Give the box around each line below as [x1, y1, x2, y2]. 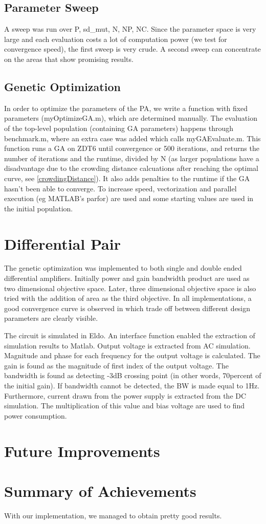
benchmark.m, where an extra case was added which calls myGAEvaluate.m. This [4, 133, 261, 143]
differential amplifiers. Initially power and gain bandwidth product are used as [4, 273, 250, 283]
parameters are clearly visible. [4, 313, 98, 323]
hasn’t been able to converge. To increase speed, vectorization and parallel [4, 183, 237, 193]
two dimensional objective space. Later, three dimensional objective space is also [4, 282, 256, 293]
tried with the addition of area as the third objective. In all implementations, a [4, 293, 252, 303]
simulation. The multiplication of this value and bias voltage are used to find [4, 400, 245, 411]
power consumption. [4, 410, 67, 421]
